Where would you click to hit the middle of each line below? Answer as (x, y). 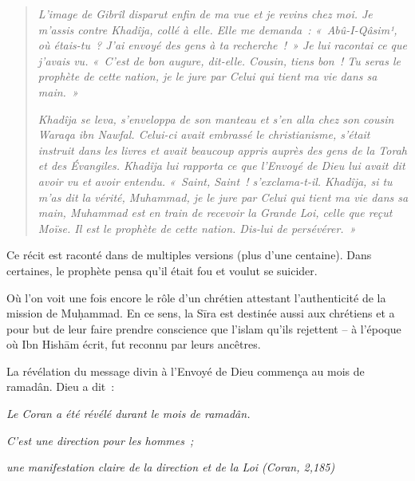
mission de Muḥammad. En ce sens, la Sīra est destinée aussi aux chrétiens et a (201, 313)
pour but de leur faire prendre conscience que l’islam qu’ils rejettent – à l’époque (204, 328)
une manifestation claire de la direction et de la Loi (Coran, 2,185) (171, 467)
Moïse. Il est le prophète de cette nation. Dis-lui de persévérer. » (197, 228)
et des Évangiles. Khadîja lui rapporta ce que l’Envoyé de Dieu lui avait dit (221, 166)
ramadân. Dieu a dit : (61, 386)
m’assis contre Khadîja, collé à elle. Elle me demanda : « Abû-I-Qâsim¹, (217, 29)
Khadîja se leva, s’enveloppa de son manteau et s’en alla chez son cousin (216, 118)
